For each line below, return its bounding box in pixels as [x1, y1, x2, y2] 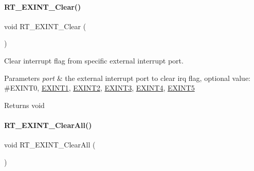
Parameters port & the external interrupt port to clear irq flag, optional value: [4, 72, 251, 83]
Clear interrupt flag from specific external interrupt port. [4, 55, 184, 66]
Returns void [4, 99, 45, 110]
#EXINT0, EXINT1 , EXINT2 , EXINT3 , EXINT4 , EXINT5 [4, 82, 195, 93]
